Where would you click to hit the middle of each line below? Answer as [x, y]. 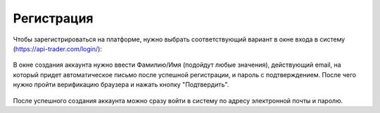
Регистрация [53, 18]
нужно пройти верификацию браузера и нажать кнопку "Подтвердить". [121, 85]
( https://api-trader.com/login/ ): [57, 48]
